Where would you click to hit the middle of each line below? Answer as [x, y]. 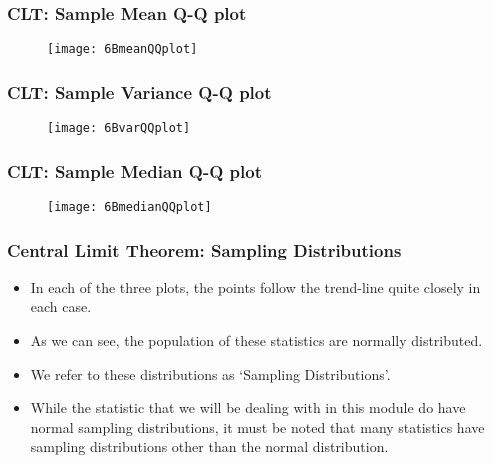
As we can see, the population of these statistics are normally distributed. [256, 340]
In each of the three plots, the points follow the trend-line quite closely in [255, 286]
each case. [61, 306]
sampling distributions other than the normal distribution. [209, 446]
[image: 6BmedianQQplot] [129, 206]
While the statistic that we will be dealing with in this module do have [248, 407]
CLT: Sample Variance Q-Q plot [139, 91]
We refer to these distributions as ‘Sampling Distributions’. [210, 373]
